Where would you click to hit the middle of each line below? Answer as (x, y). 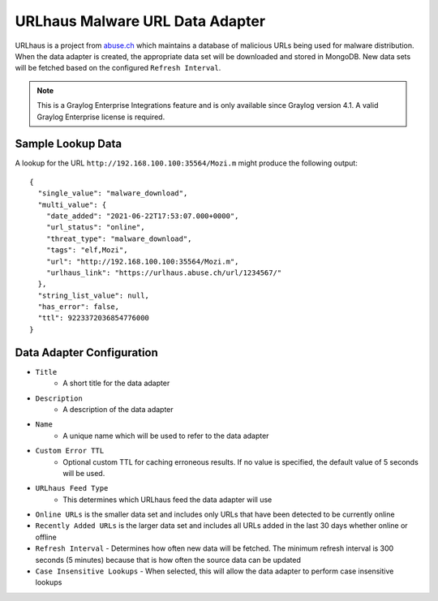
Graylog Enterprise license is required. (101, 117)
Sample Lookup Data (68, 144)
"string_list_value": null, (94, 295)
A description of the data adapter (118, 409)
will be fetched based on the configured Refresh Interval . (118, 68)
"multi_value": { (72, 204)
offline (46, 537)
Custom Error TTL (70, 451)
